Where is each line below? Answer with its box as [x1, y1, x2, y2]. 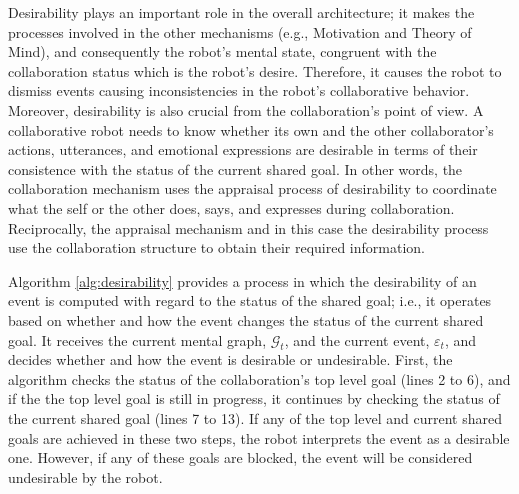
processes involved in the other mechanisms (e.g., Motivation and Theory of [8, 21, 472, 42]
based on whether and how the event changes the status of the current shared [8, 309, 484, 330]
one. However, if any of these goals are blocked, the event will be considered [8, 447, 473, 468]
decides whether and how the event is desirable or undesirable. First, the [8, 349, 453, 370]
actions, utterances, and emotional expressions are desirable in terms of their [8, 139, 478, 160]
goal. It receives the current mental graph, [8, 329, 267, 350]
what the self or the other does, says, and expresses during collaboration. [8, 197, 455, 218]
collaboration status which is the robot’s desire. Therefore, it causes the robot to [8, 60, 502, 81]
